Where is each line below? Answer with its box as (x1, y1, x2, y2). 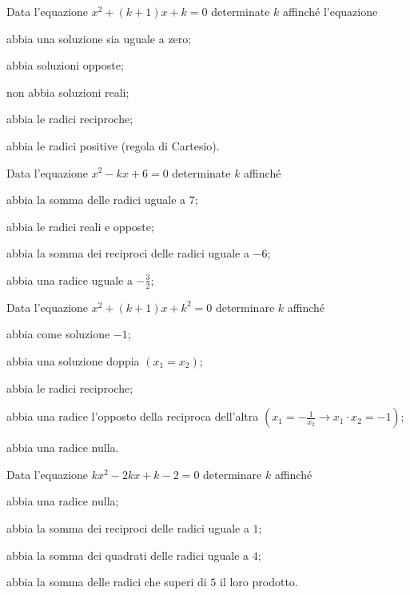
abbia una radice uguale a (6, 271, 133, 288)
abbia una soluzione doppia (6, 352, 140, 369)
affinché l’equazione (283, 3, 378, 19)
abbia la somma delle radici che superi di (6, 573, 207, 590)
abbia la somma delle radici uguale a (6, 191, 186, 208)
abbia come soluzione (6, 325, 110, 342)
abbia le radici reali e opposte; (6, 218, 154, 234)
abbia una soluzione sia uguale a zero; (6, 30, 192, 46)
